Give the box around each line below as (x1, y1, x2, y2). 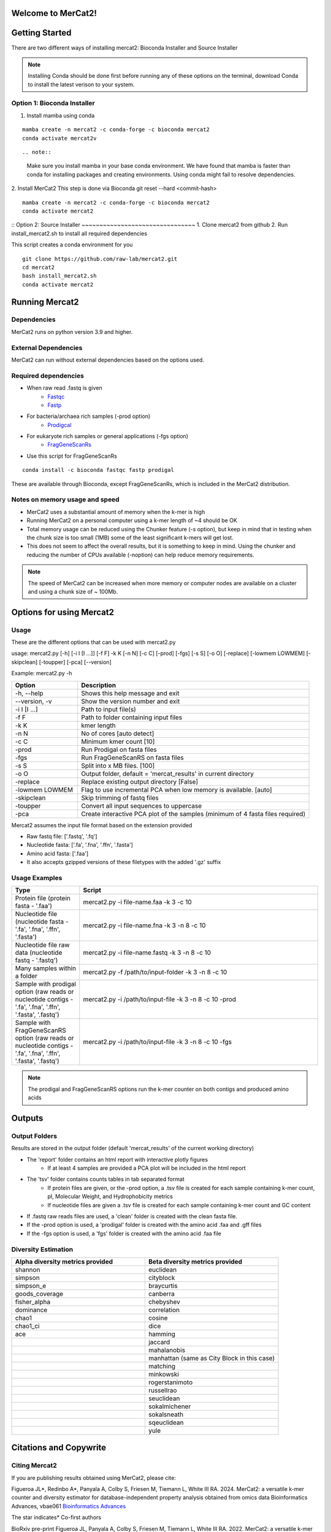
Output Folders (11, 1131, 58, 1140)
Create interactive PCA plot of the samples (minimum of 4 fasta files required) (80, 810, 306, 818)
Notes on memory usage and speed (11, 495, 120, 504)
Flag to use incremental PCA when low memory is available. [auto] (80, 785, 272, 794)
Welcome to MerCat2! (11, 8, 97, 18)
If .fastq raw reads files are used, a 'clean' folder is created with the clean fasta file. (26, 1213, 237, 1220)
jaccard (148, 1338, 170, 1346)
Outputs (11, 1113, 44, 1123)
